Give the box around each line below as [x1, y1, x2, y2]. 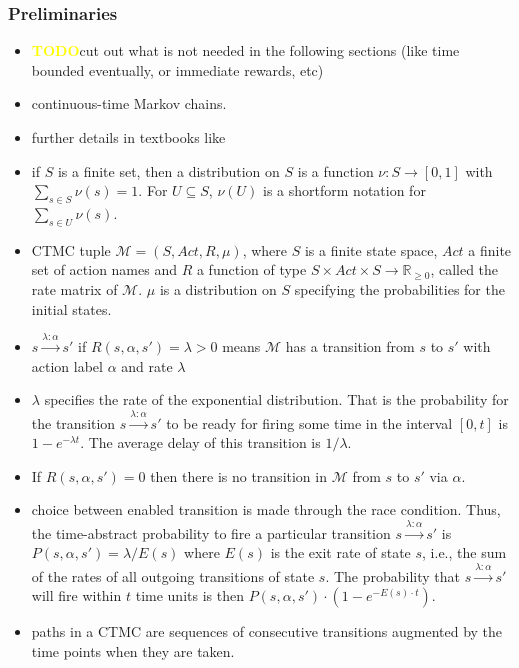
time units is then [135, 585, 244, 606]
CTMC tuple [31, 239, 111, 260]
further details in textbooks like [31, 127, 226, 147]
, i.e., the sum [422, 542, 507, 563]
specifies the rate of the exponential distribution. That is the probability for [44, 389, 509, 410]
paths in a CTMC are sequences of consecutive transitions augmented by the [31, 621, 503, 642]
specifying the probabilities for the [294, 278, 505, 299]
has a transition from [285, 335, 415, 356]
